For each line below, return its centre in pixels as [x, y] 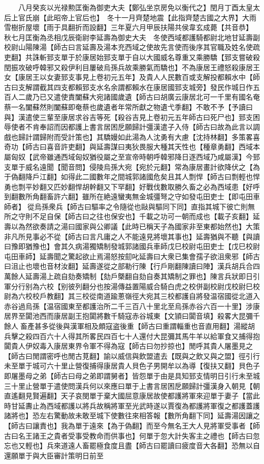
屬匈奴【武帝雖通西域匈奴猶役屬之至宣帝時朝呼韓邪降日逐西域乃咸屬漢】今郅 [132, 156]
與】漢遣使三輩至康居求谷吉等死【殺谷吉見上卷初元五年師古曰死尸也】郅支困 [132, 117]
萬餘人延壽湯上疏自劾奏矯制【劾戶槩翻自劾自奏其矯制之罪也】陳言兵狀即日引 [132, 276]
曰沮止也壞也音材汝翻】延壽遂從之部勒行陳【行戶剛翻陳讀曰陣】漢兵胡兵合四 [132, 266]
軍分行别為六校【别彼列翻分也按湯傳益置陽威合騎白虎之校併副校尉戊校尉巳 [128, 286]
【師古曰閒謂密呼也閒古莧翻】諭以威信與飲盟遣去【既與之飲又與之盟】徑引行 [132, 355]
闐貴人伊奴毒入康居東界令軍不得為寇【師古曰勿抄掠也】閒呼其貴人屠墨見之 [128, 346]
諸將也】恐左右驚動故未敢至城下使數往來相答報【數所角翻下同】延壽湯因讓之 [132, 415]
